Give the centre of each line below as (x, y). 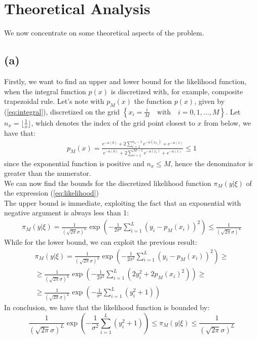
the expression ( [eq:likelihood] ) (51, 193)
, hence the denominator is (212, 163)
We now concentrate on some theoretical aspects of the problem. (104, 33)
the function (153, 101)
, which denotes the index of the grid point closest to (113, 122)
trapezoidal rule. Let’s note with (54, 101)
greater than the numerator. (48, 173)
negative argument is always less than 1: (67, 213)
